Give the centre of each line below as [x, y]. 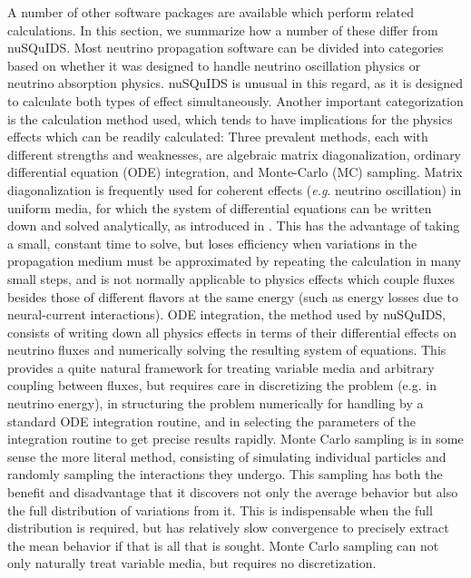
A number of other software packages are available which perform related [211, 12]
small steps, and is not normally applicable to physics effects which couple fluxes [231, 278]
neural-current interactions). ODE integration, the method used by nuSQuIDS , [227, 314]
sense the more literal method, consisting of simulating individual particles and [227, 456]
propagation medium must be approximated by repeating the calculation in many [234, 261]
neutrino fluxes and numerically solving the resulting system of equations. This [227, 350]
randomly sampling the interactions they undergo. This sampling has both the [225, 474]
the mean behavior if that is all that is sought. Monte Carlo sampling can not [223, 545]
